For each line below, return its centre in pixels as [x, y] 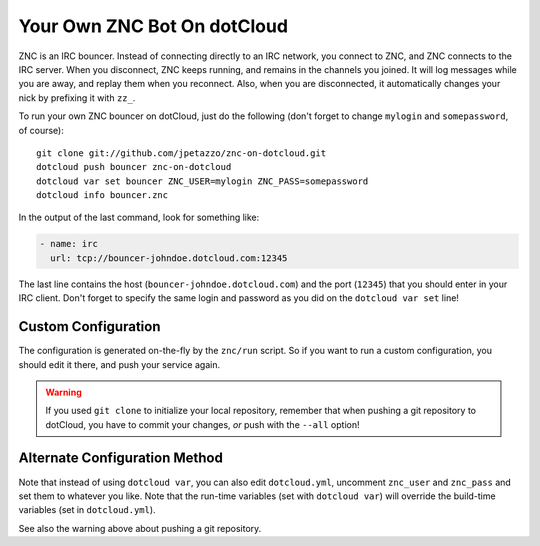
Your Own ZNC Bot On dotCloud [153, 26]
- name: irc [69, 244]
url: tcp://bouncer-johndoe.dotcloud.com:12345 [169, 258]
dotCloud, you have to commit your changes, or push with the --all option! [202, 424]
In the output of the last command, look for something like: [139, 217]
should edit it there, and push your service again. [119, 364]
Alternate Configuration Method [121, 458]
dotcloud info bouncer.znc [102, 195]
